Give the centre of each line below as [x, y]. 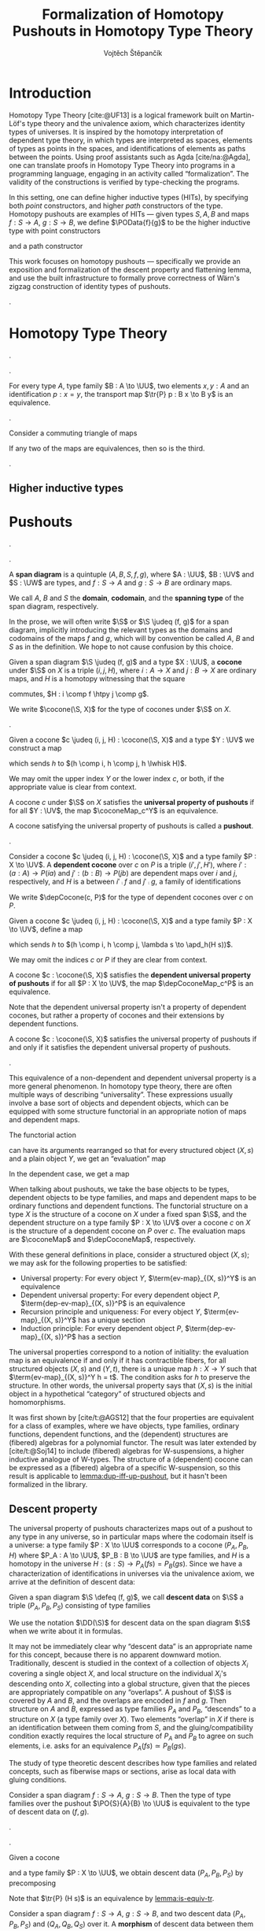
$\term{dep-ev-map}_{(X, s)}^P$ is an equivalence [103, 1303]
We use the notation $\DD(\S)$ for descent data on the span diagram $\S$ [130, 1623]
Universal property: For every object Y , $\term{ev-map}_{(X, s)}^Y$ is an [138, 1278]
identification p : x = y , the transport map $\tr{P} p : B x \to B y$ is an [121, 394]
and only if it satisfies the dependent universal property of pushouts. [120, 1047]
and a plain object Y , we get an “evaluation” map [87, 1158]
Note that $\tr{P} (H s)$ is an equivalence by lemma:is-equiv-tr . [112, 1898]
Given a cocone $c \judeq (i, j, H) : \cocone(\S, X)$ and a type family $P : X [131, 921]
